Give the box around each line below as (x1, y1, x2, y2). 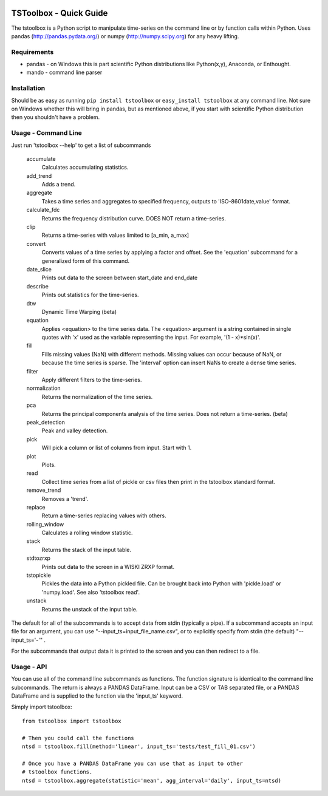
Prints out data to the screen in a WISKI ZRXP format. (41, 563, 175, 570)
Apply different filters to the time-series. (41, 376, 142, 384)
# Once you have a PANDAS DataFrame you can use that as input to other (22, 760, 243, 767)
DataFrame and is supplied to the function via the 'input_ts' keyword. (11, 692, 183, 699)
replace (26, 503, 46, 511)
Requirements (11, 47, 54, 56)
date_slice (26, 265, 52, 273)
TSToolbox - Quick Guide (11, 8, 108, 18)
